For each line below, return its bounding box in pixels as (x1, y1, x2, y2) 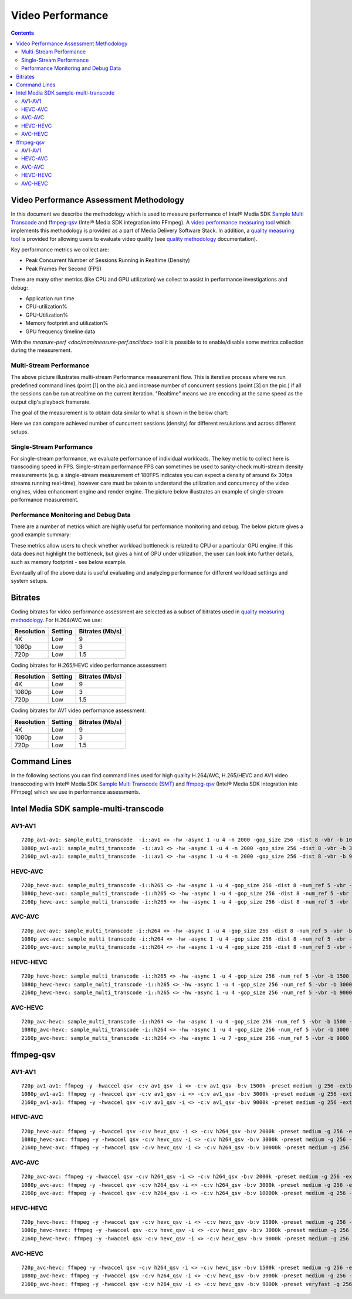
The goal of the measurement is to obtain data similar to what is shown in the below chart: (11, 409, 229, 417)
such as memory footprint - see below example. (11, 558, 127, 565)
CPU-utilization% (25, 303, 67, 310)
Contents (11, 29, 35, 36)
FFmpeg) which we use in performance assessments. (11, 788, 141, 795)
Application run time (25, 295, 75, 302)
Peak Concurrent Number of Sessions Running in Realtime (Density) (25, 257, 190, 264)
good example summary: (11, 531, 72, 538)
